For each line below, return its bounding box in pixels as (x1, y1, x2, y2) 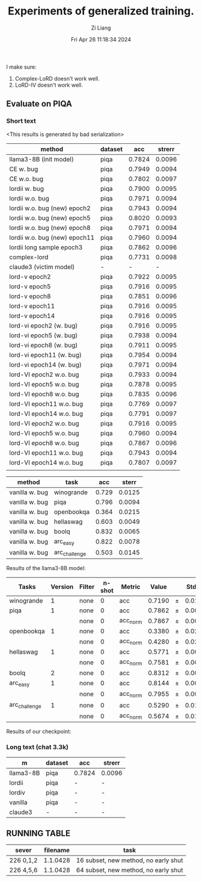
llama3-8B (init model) (9, 155, 74, 163)
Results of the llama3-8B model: (6, 565, 86, 571)
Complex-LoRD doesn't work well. (14, 75, 100, 82)
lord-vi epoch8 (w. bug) (9, 341, 78, 349)
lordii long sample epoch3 (9, 243, 83, 251)
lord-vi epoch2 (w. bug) (9, 321, 78, 329)
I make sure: (6, 63, 37, 70)
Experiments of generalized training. (8, 4, 194, 18)
